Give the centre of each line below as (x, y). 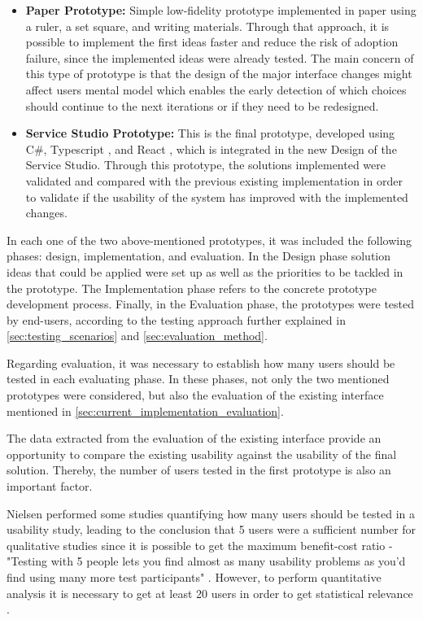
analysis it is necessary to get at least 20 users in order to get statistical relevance (210, 593)
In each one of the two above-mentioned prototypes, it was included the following (209, 240)
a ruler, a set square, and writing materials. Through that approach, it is (207, 26)
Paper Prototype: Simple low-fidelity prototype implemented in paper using (221, 10)
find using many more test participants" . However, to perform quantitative (194, 577)
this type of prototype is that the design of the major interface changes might (219, 74)
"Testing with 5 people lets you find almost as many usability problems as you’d (206, 561)
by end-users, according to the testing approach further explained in (176, 319)
